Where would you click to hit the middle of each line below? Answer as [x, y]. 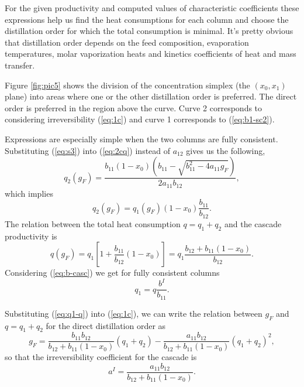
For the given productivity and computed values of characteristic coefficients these [152, 8]
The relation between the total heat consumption [93, 223]
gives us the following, [226, 150]
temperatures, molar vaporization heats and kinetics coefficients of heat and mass [151, 54]
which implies [29, 193]
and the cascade [253, 223]
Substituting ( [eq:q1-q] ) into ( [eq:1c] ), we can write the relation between [134, 313]
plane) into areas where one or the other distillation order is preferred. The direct [151, 96]
